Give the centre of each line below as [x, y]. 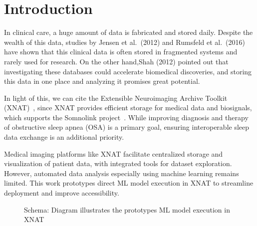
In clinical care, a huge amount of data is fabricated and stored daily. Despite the [128, 32]
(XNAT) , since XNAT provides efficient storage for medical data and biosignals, [128, 108]
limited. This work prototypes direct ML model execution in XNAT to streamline [129, 183]
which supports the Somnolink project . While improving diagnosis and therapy [126, 117]
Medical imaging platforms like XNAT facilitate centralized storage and [114, 153]
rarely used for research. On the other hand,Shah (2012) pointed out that [116, 61]
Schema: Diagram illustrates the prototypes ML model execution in [127, 209]
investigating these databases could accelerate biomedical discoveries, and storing [128, 71]
